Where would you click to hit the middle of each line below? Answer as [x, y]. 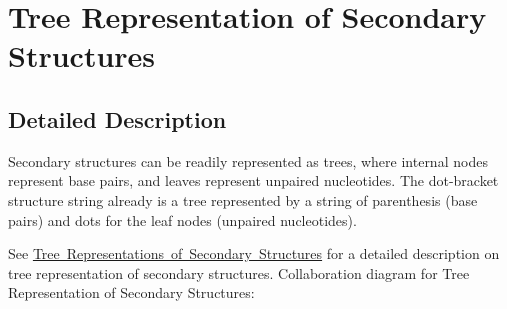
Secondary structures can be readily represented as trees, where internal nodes [248, 160]
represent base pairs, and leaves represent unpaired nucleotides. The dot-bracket [253, 180]
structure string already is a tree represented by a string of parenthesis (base [243, 199]
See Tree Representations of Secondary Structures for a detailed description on [254, 253]
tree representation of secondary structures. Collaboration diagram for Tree [239, 272]
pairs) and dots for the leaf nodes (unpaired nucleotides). [182, 219]
